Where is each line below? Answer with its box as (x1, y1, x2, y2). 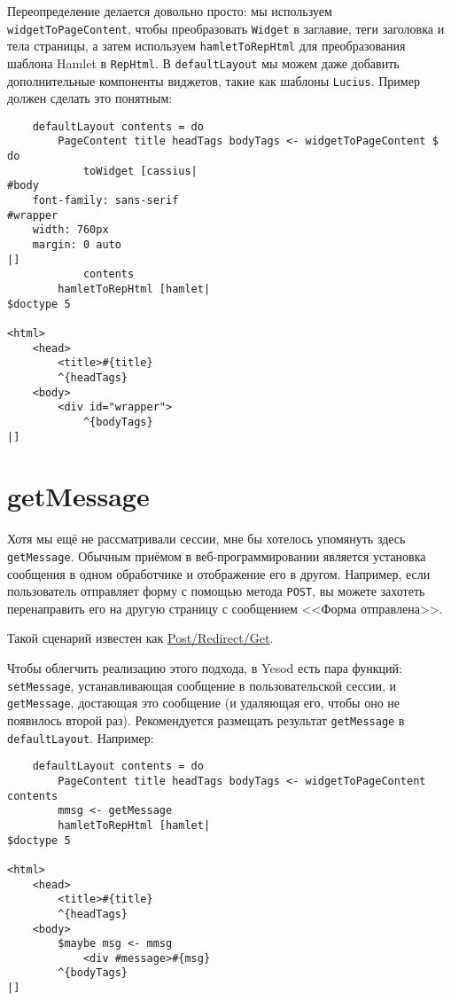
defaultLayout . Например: (7, 728, 154, 747)
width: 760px (32, 223, 109, 237)
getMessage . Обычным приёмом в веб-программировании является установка (7, 546, 426, 565)
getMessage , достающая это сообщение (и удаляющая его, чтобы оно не (7, 693, 400, 712)
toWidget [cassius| (82, 164, 198, 177)
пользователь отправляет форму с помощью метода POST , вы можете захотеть (7, 582, 425, 600)
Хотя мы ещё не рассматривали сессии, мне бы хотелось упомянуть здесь (7, 529, 406, 548)
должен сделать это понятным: (7, 89, 173, 107)
